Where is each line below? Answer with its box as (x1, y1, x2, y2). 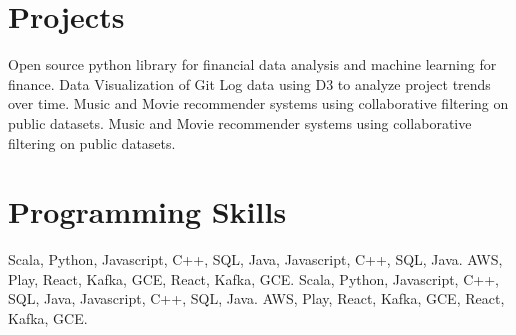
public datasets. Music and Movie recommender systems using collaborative (8, 112, 472, 133)
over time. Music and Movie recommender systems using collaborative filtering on (8, 93, 509, 114)
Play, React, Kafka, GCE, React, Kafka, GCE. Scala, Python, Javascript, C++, (8, 268, 499, 289)
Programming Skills (8, 191, 287, 232)
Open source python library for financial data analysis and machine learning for (8, 54, 497, 75)
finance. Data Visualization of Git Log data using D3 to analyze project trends (8, 73, 491, 94)
